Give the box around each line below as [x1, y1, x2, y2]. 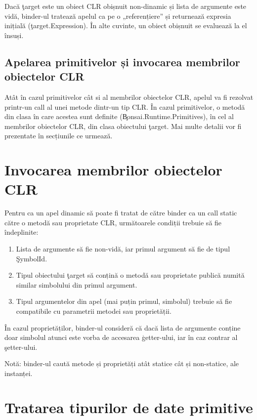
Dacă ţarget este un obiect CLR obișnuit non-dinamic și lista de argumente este [4, 1, 247, 11]
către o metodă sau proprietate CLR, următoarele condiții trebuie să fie [4, 217, 222, 227]
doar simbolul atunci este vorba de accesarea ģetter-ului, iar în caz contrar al [4, 332, 238, 342]
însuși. [4, 30, 24, 40]
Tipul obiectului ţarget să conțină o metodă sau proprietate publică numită [16, 270, 245, 280]
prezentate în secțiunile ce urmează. [4, 130, 113, 141]
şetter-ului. [4, 341, 38, 352]
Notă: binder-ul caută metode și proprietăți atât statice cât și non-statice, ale [4, 358, 239, 369]
